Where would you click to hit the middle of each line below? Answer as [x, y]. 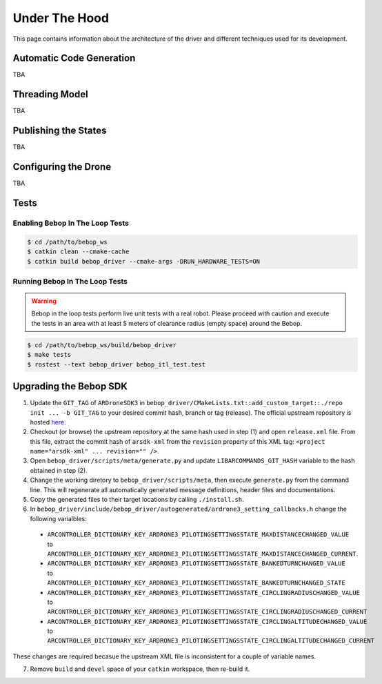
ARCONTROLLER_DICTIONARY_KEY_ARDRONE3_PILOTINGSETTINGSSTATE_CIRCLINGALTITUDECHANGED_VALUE [207, 622]
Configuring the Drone [62, 167]
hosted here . [48, 422]
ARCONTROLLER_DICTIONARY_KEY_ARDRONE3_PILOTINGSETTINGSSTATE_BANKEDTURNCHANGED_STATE [197, 583]
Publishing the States [60, 131]
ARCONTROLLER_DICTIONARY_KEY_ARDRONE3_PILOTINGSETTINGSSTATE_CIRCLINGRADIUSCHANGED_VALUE [203, 593]
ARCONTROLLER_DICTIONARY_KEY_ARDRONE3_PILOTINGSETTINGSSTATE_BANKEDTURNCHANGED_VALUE [197, 564]
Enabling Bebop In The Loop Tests [71, 223]
